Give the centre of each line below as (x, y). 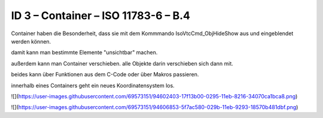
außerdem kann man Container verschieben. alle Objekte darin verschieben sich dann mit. (122, 63)
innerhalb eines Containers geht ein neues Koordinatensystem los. (93, 85)
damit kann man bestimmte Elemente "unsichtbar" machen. (84, 52)
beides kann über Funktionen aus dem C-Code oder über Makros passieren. (105, 74)
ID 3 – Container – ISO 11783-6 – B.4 (101, 15)
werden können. (31, 41)
